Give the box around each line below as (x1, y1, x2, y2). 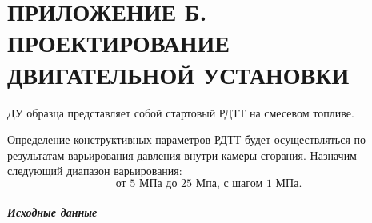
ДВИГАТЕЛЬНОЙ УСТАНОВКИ (7, 58, 350, 90)
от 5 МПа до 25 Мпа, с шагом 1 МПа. (115, 177, 302, 189)
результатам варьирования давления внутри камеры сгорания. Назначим (7, 146, 357, 163)
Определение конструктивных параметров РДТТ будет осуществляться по (7, 131, 366, 148)
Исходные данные (7, 204, 98, 221)
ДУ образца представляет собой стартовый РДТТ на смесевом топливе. (7, 104, 354, 121)
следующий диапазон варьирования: (7, 162, 182, 179)
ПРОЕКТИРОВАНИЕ (7, 26, 230, 59)
